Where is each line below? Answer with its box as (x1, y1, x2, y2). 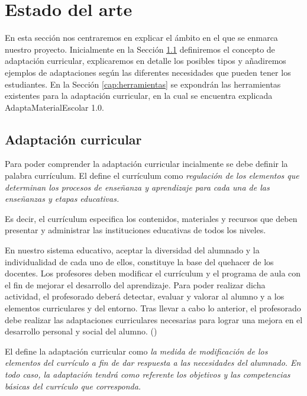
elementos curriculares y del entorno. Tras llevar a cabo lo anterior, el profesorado (5, 302, 301, 314)
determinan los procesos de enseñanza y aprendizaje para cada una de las (5, 181, 270, 193)
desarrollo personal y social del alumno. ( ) (5, 325, 157, 337)
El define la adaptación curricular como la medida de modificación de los (5, 345, 268, 357)
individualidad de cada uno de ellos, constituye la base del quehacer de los (5, 255, 274, 268)
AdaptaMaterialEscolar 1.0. (5, 101, 104, 113)
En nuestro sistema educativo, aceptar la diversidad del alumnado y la (5, 244, 260, 256)
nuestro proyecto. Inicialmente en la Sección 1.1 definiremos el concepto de (5, 43, 275, 55)
